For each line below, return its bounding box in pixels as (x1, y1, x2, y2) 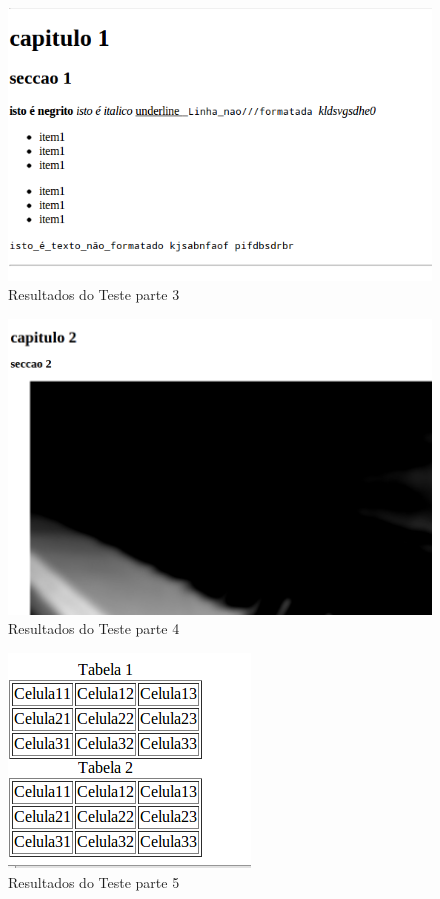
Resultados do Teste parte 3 (8, 284, 180, 305)
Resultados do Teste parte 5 (8, 871, 180, 892)
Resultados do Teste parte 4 (8, 618, 180, 639)
